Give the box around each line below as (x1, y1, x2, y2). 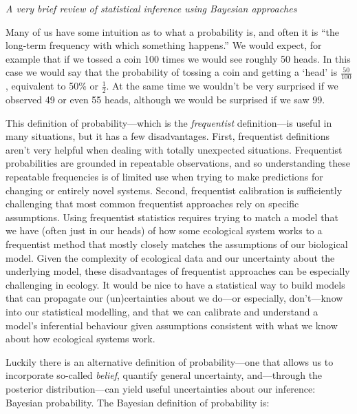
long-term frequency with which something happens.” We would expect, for (6, 38, 322, 52)
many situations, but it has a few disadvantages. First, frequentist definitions (6, 129, 330, 143)
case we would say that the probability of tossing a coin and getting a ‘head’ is (6, 65, 338, 79)
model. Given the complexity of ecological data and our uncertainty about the (6, 250, 335, 265)
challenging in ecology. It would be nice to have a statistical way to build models (6, 277, 345, 291)
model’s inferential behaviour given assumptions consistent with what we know (6, 318, 338, 332)
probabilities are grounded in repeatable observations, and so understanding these (6, 156, 350, 170)
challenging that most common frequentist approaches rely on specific (6, 196, 299, 211)
